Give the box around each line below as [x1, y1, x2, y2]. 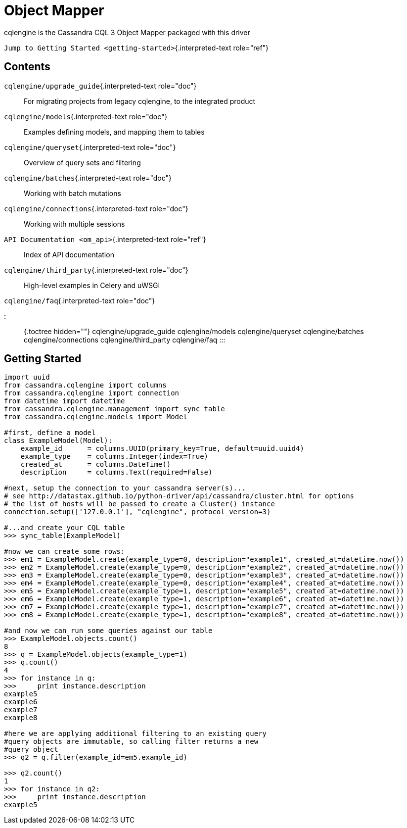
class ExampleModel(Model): [4, 437, 113, 445]
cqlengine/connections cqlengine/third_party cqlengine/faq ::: [24, 335, 226, 344]
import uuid [4, 373, 50, 382]
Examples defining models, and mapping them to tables [24, 127, 205, 136]
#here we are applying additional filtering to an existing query [4, 730, 267, 738]
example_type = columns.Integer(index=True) [20, 452, 209, 461]
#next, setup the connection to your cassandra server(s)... [4, 484, 246, 492]
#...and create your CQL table [4, 524, 125, 532]
